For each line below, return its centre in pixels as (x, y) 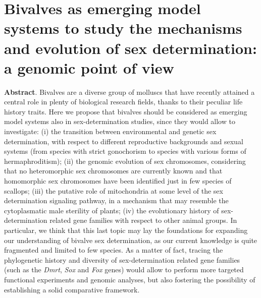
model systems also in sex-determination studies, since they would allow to (120, 121)
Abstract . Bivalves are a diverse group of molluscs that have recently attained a (129, 92)
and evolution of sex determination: (130, 48)
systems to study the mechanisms (123, 28)
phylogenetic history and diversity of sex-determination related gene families (122, 259)
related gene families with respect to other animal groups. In (143, 220)
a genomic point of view (89, 67)
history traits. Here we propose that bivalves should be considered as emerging (126, 111)
